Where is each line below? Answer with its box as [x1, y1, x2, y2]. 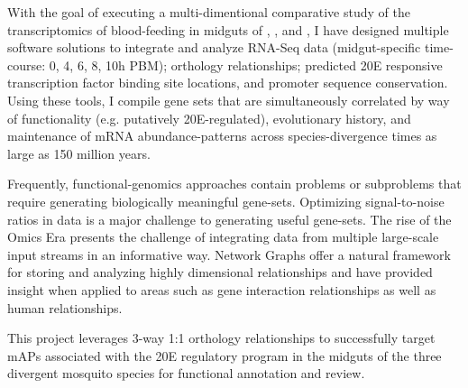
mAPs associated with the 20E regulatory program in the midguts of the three [7, 346, 442, 365]
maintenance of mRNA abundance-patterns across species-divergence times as [7, 126, 437, 145]
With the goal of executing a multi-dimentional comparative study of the [7, 3, 410, 21]
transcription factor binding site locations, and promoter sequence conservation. [7, 73, 448, 92]
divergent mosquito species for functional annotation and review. [7, 364, 365, 383]
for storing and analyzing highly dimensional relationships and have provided [7, 263, 433, 282]
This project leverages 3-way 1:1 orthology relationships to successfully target [7, 328, 436, 347]
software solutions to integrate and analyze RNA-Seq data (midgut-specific [7, 38, 421, 57]
